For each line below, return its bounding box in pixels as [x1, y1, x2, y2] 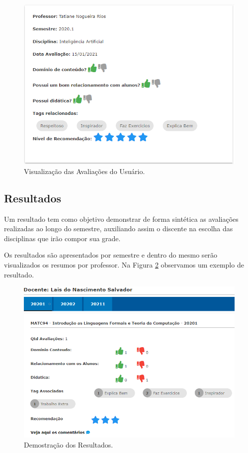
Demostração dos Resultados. [24, 439, 113, 450]
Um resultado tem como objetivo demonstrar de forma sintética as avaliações [4, 213, 239, 224]
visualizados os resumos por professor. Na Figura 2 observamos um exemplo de [4, 259, 244, 270]
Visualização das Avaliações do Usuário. [24, 166, 145, 176]
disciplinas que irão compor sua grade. [4, 233, 121, 243]
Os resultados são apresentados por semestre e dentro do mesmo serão [4, 250, 218, 260]
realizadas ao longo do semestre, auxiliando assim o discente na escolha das [4, 223, 233, 234]
